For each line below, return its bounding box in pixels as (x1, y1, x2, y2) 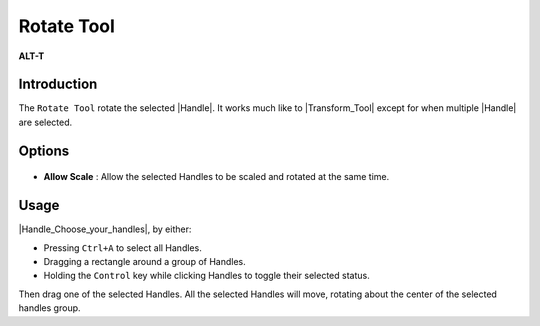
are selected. (18, 116, 73, 128)
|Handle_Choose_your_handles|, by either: (18, 223, 192, 235)
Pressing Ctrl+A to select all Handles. (43, 241, 202, 254)
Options (18, 142, 70, 159)
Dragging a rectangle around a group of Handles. (43, 255, 247, 267)
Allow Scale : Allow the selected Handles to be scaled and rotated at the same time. (43, 171, 390, 183)
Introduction (18, 76, 98, 93)
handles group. (18, 302, 81, 314)
